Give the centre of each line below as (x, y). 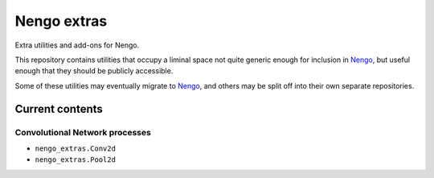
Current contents (59, 109)
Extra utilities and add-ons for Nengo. (77, 45)
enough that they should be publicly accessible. (94, 71)
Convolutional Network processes (83, 132)
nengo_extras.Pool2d (76, 160)
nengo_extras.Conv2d (76, 148)
